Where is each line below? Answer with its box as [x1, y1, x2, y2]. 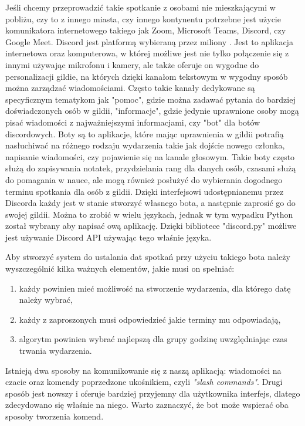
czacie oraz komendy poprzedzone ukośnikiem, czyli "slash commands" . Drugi [5, 376, 283, 388]
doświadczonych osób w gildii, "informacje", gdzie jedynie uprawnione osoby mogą [5, 104, 299, 117]
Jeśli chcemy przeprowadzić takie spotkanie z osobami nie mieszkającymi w [5, 1, 276, 13]
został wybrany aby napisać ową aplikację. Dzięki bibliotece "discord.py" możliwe [5, 219, 297, 232]
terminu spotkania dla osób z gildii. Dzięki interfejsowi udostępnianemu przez [5, 185, 284, 197]
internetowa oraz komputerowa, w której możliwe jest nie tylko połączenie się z [5, 47, 289, 59]
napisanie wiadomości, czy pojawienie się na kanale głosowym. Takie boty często [5, 150, 295, 163]
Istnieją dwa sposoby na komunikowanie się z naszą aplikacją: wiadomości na [5, 364, 282, 376]
